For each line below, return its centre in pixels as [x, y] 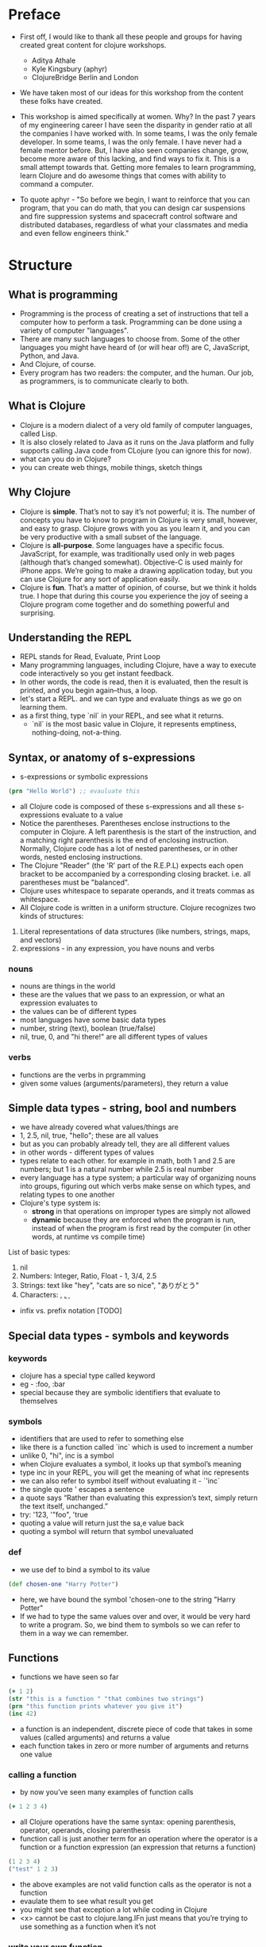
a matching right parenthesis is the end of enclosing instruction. [124, 840]
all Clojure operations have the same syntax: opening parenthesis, [128, 1822]
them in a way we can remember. [74, 1633]
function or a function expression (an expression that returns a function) [138, 1847]
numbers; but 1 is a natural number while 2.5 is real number [117, 1170]
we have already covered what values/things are [99, 1127]
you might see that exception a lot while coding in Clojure [114, 1909]
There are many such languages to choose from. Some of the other [130, 338]
